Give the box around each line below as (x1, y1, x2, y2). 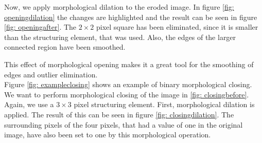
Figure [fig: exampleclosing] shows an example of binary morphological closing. (4, 79, 252, 90)
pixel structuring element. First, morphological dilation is (74, 99, 255, 110)
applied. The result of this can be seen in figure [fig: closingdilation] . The (4, 109, 234, 119)
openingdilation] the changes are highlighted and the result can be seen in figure (4, 11, 257, 22)
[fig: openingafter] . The (4, 22, 77, 32)
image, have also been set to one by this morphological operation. (4, 129, 211, 140)
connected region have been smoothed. (4, 42, 126, 52)
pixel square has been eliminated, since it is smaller (96, 22, 258, 32)
